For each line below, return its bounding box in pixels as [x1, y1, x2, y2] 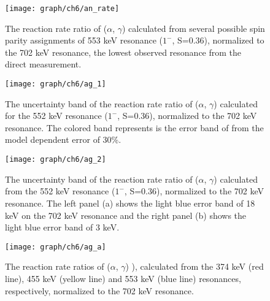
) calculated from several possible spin [121, 21, 265, 34]
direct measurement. [5, 58, 82, 70]
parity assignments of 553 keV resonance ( [5, 34, 163, 47]
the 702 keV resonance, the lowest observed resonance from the [5, 45, 242, 58]
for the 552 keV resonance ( [5, 109, 108, 122]
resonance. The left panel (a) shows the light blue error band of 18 [5, 196, 255, 209]
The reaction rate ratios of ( [5, 260, 110, 273]
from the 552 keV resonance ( [5, 185, 115, 197]
